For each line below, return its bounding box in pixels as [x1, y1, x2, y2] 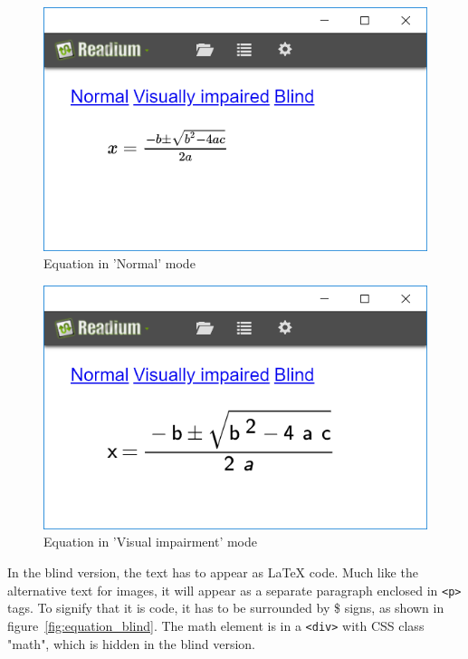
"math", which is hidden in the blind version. [7, 634, 255, 653]
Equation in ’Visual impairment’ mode [43, 532, 258, 551]
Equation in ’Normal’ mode [43, 254, 196, 273]
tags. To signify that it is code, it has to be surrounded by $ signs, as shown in [7, 598, 444, 617]
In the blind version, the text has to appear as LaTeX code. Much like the [7, 563, 418, 582]
